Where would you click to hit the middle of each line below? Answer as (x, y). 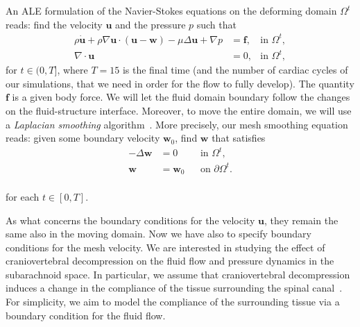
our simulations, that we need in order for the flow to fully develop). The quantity (180, 83)
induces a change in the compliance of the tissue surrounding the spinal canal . (174, 288)
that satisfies (239, 138)
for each (23, 196)
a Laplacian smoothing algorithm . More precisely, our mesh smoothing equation (177, 124)
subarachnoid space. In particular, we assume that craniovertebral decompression (178, 274)
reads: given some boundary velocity (83, 138)
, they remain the (301, 220)
